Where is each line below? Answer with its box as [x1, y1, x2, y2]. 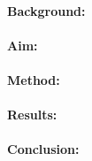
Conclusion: [7, 140, 80, 158]
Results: [7, 105, 57, 124]
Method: [7, 70, 60, 88]
